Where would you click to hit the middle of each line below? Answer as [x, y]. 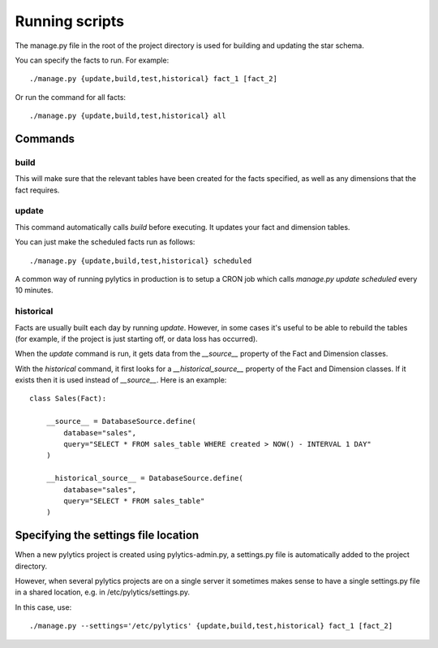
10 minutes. [34, 290]
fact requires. [37, 190]
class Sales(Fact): [68, 399]
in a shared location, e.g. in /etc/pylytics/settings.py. [103, 592]
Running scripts [70, 21]
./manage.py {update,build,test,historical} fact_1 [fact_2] [153, 79]
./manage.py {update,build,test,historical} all [128, 116]
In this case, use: [43, 607]
